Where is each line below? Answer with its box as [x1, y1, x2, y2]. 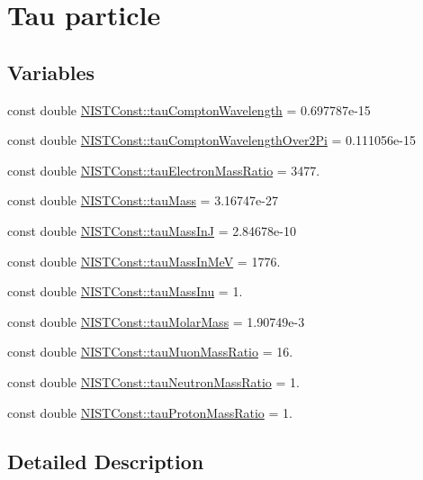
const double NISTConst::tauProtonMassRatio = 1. [7, 403, 292, 421]
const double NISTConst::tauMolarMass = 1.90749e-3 [7, 312, 305, 331]
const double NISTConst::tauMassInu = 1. [7, 282, 243, 301]
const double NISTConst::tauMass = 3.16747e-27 [7, 191, 278, 210]
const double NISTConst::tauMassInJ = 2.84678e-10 [7, 221, 296, 240]
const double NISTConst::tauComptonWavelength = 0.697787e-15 [7, 100, 371, 119]
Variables [7, 58, 95, 86]
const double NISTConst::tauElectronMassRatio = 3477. [7, 160, 320, 179]
